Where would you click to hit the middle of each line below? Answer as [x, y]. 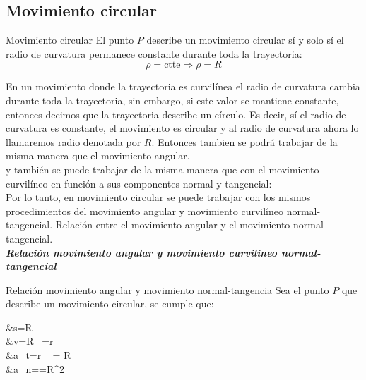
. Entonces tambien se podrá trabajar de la [244, 141]
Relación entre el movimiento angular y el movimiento [173, 225]
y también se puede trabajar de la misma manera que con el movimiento [163, 169]
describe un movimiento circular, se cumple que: [110, 304]
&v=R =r [30, 341]
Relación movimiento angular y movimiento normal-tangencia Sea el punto [167, 289]
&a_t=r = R [39, 355]
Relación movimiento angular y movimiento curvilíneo [142, 252]
